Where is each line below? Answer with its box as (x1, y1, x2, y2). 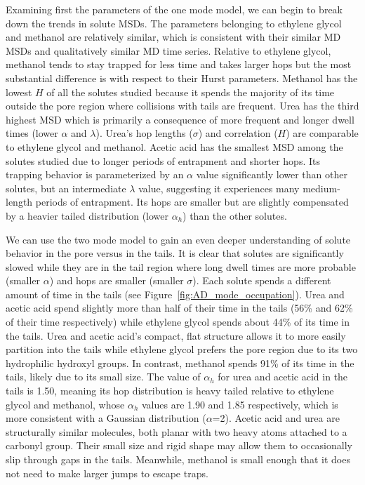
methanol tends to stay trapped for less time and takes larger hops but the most (6, 57, 352, 72)
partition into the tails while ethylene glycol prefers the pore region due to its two (6, 342, 358, 357)
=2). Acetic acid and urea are (212, 411, 340, 425)
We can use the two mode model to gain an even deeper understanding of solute (6, 232, 351, 246)
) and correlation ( (198, 126, 278, 140)
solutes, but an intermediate (6, 180, 126, 195)
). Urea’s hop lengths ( (95, 126, 193, 140)
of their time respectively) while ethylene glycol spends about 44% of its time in (6, 314, 350, 329)
